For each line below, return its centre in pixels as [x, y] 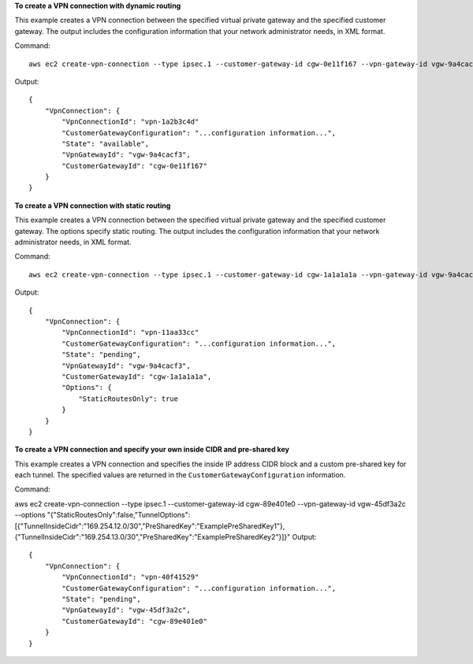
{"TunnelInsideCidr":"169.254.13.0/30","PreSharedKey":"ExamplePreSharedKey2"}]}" [153, 537]
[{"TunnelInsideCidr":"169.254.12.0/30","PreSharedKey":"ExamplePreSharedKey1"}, [150, 526]
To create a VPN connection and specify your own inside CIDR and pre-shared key [152, 450]
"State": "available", [106, 143]
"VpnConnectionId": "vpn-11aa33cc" [130, 332]
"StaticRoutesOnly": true [128, 399]
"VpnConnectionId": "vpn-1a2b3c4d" [130, 122]
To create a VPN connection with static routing [93, 206]
